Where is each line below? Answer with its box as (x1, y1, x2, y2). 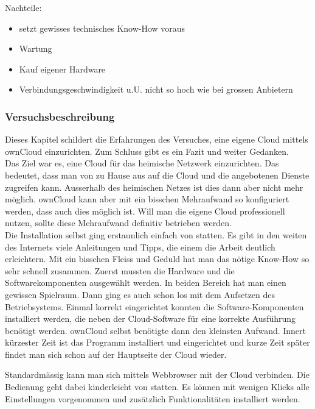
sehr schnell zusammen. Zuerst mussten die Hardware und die (5, 264, 235, 277)
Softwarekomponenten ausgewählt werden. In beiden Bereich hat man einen (5, 276, 286, 289)
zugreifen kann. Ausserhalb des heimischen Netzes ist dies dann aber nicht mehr (5, 180, 303, 193)
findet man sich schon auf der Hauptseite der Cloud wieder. (5, 347, 227, 360)
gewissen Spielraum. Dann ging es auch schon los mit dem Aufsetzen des (5, 288, 275, 301)
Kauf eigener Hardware (19, 62, 106, 75)
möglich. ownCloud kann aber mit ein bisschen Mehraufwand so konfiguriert (5, 193, 289, 205)
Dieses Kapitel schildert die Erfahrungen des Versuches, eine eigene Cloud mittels (5, 133, 308, 146)
